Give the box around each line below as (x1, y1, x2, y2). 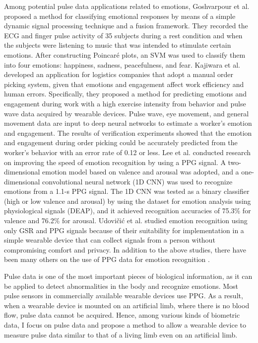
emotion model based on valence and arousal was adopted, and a (42, 167, 239, 177)
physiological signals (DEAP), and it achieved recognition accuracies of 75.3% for (4, 205, 251, 216)
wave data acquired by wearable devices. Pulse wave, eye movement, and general (4, 108, 249, 118)
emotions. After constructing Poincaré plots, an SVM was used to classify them (4, 49, 246, 60)
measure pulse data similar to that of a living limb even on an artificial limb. (4, 329, 238, 340)
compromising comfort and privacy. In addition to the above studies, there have (4, 244, 247, 255)
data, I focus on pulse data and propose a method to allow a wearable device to (4, 320, 246, 330)
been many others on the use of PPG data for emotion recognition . (4, 254, 210, 264)
